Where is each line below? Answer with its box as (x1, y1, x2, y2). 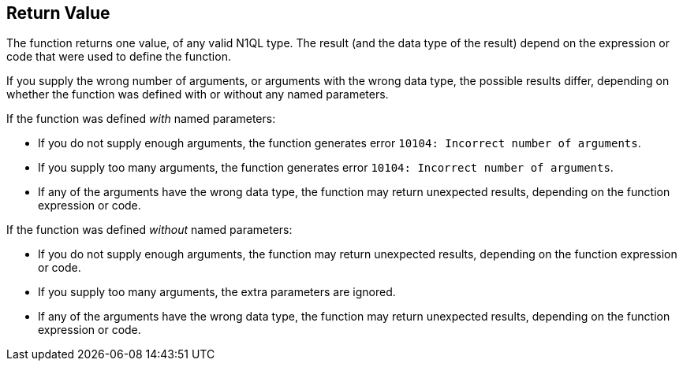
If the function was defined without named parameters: (6, 223, 293, 237)
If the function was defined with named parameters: (6, 112, 276, 126)
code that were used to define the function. (6, 50, 231, 64)
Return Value (6, 3, 110, 23)
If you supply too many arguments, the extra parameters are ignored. (38, 285, 396, 299)
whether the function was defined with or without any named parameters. (6, 87, 389, 102)
